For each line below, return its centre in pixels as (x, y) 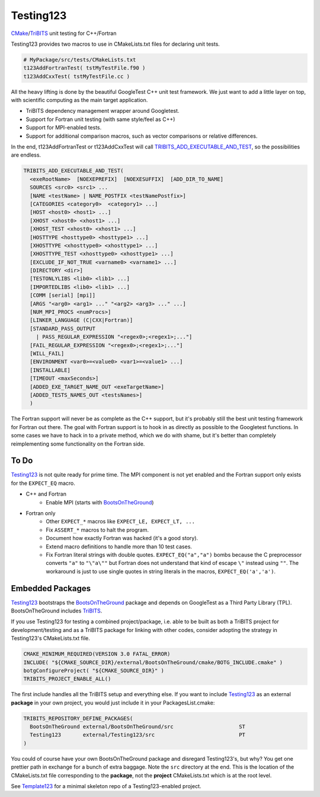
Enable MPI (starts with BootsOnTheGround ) (100, 502)
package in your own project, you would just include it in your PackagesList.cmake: (113, 703)
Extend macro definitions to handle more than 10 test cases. (119, 547)
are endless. (26, 155)
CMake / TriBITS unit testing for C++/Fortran (64, 33)
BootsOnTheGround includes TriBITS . (57, 611)
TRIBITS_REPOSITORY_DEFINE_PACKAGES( (78, 718)
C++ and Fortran (46, 494)
